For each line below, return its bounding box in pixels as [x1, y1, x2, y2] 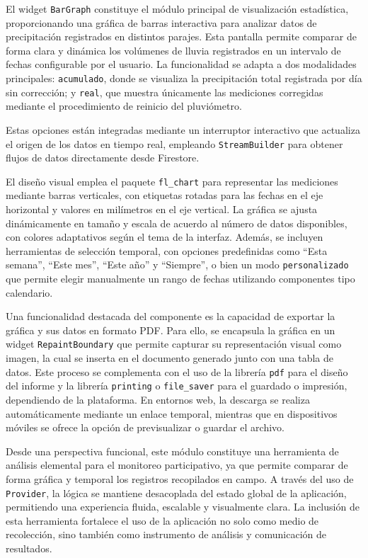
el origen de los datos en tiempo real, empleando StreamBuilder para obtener [6, 136, 343, 151]
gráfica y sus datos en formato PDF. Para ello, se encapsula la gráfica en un [6, 322, 335, 337]
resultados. [6, 541, 52, 555]
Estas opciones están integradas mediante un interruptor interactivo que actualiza [6, 122, 360, 137]
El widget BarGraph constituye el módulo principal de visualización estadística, [6, 1, 349, 16]
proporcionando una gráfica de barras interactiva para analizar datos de [6, 15, 317, 30]
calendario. [6, 285, 53, 300]
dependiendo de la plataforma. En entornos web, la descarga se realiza [6, 392, 310, 406]
